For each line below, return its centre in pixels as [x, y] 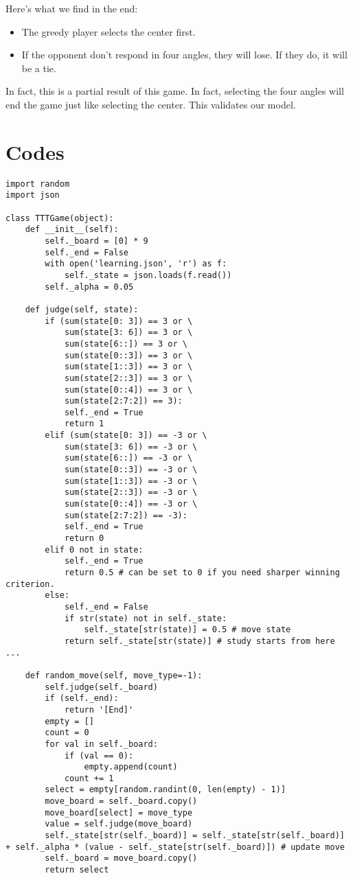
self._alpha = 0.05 [89, 287]
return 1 [84, 424]
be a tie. [39, 68]
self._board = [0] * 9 [96, 241]
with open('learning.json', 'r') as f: [136, 264]
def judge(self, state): [82, 309]
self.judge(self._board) [101, 687]
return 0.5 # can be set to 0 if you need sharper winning [202, 573]
